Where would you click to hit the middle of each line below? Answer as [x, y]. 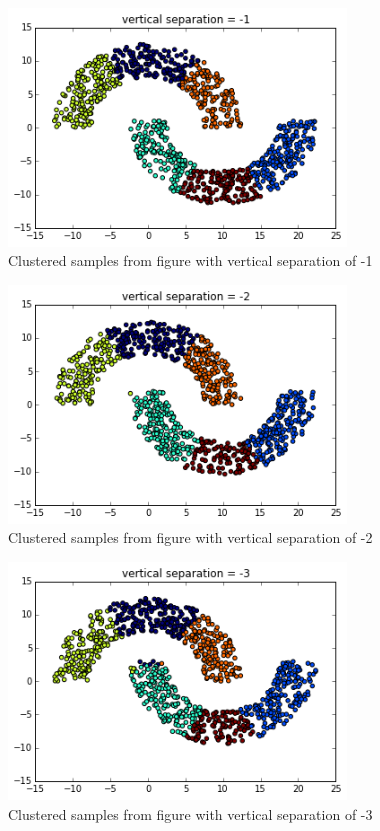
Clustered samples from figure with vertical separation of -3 [190, 814]
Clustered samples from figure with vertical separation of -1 [190, 260]
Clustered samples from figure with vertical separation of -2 [190, 537]
